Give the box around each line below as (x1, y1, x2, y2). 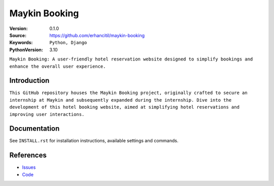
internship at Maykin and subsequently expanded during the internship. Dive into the (9, 97, 232, 103)
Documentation (9, 125, 60, 133)
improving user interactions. (9, 111, 85, 117)
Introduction (9, 76, 50, 85)
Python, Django (49, 40, 87, 46)
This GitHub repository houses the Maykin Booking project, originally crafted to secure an (9, 90, 248, 96)
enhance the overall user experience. (9, 64, 106, 69)
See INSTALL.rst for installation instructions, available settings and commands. (9, 138, 179, 144)
